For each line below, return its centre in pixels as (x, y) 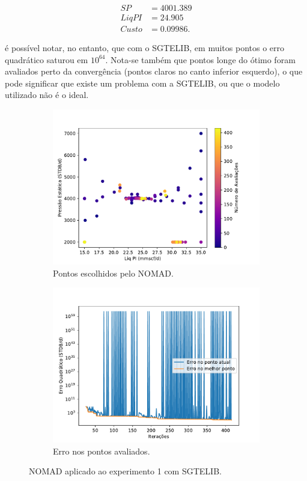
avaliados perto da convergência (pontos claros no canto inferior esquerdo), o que (154, 71)
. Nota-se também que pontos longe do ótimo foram (200, 59)
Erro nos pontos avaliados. (102, 451)
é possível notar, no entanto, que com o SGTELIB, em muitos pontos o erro (145, 48)
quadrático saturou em (47, 59)
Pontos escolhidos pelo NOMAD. (113, 273)
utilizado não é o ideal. (47, 95)
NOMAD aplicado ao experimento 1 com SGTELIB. (125, 471)
